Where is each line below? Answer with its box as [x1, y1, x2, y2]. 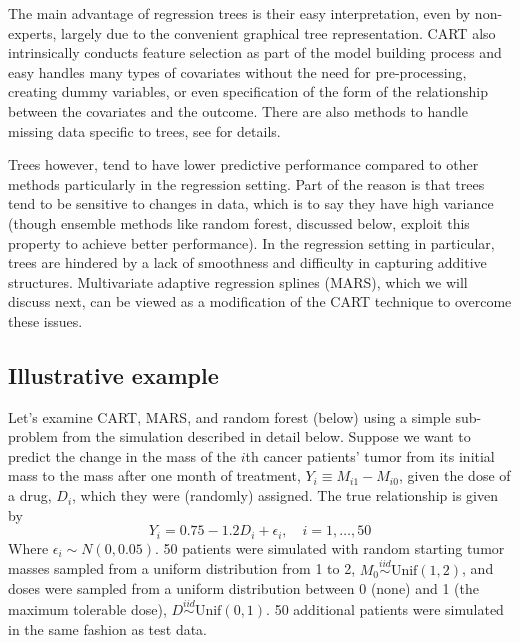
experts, [8, 22, 57, 43]
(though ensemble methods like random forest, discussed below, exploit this [8, 212, 470, 233]
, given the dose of [398, 465, 511, 486]
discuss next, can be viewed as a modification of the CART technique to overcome [8, 291, 512, 312]
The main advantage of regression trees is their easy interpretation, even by [8, 3, 471, 23]
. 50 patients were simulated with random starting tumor [155, 537, 505, 558]
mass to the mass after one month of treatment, [8, 465, 301, 486]
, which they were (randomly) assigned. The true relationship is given [72, 485, 498, 506]
